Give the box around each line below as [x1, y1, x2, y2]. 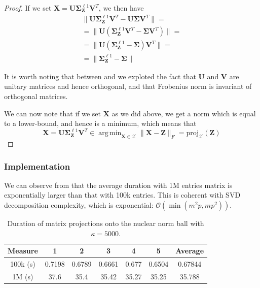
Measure [8, 245, 38, 256]
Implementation [4, 159, 70, 172]
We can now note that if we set [4, 108, 101, 118]
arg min [98, 130, 122, 137]
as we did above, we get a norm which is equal [112, 108, 256, 118]
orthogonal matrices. [4, 90, 68, 101]
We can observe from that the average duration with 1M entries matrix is [4, 179, 233, 190]
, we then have [98, 3, 144, 13]
